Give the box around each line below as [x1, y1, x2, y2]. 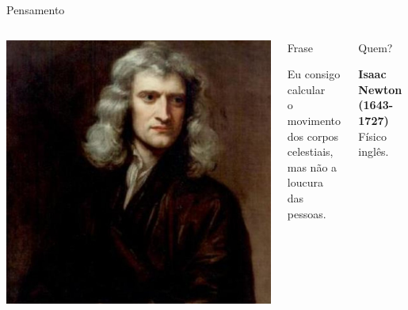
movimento [287, 112, 341, 128]
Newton [358, 81, 402, 97]
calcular [287, 81, 326, 97]
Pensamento [6, 2, 65, 17]
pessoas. [287, 205, 326, 221]
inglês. [358, 143, 389, 160]
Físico [358, 127, 387, 144]
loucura [287, 174, 323, 191]
